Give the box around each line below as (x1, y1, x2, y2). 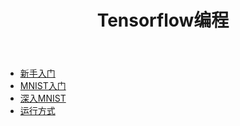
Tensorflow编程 (96, 9, 230, 32)
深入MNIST (19, 92, 67, 105)
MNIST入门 (19, 80, 67, 92)
